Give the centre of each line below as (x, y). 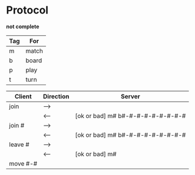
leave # (19, 144)
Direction (56, 96)
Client (23, 96)
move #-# (23, 163)
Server (130, 96)
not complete (23, 26)
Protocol (27, 10)
